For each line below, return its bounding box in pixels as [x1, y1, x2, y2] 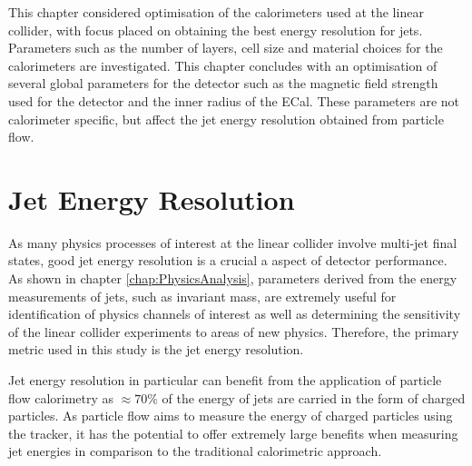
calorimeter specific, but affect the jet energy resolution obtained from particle [8, 109, 444, 128]
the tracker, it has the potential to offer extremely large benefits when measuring [8, 423, 458, 442]
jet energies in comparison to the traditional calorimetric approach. [8, 441, 382, 461]
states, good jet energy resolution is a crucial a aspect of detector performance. [8, 251, 447, 270]
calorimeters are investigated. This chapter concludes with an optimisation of [8, 55, 438, 74]
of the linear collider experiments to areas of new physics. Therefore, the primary [8, 322, 459, 341]
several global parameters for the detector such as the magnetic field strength [8, 74, 438, 93]
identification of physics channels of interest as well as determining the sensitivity [8, 304, 461, 323]
